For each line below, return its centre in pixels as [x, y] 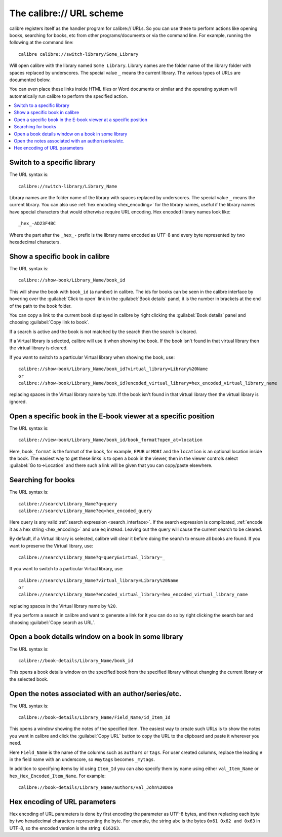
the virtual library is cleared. [38, 348]
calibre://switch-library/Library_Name [68, 186]
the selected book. [29, 679]
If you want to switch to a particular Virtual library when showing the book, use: [92, 357]
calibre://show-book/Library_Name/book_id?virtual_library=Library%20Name [113, 369]
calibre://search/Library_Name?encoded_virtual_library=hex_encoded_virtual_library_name [133, 595]
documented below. [30, 80]
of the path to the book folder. [41, 306]
